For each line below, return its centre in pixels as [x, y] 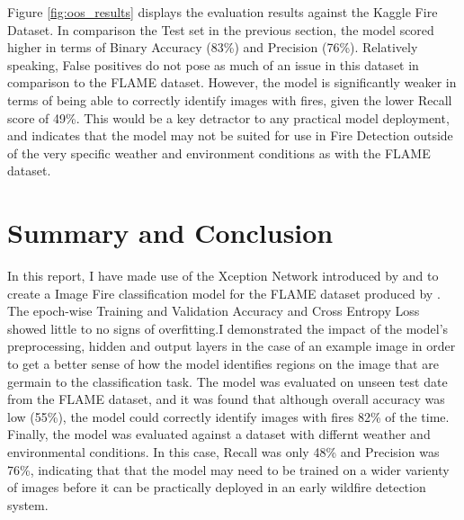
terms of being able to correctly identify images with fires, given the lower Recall [230, 99]
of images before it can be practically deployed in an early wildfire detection [217, 487]
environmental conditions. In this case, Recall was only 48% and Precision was [223, 452]
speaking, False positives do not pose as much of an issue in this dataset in [213, 64]
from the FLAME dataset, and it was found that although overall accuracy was [226, 399]
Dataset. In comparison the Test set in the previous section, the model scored [221, 29]
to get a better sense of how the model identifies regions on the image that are [223, 364]
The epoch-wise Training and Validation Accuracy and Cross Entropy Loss [214, 311]
